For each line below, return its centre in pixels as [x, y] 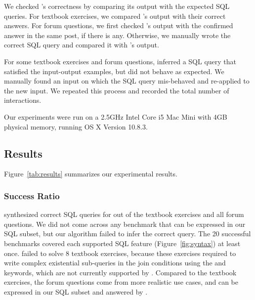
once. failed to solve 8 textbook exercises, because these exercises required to [120, 253]
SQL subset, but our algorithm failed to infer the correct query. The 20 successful [127, 234]
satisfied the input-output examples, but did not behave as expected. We [114, 71]
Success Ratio [32, 195]
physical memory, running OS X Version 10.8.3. [76, 126]
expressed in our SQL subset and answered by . [76, 291]
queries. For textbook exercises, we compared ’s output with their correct [115, 16]
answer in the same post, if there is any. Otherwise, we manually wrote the [117, 35]
